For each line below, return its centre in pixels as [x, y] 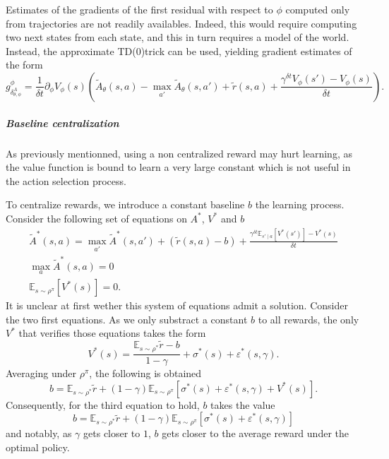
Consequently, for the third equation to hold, [103, 404]
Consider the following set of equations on [96, 218]
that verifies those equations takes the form [112, 333]
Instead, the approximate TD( [71, 50]
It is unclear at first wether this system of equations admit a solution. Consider [177, 305]
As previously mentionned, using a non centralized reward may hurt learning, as [179, 153]
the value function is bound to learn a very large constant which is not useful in [178, 167]
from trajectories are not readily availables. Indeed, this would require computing [181, 23]
